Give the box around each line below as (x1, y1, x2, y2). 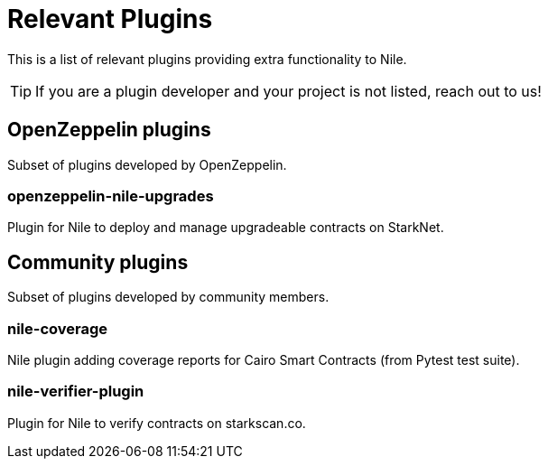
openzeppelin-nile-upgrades (7, 186, 214, 205)
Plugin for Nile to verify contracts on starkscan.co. (7, 415, 306, 431)
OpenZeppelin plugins (7, 118, 211, 142)
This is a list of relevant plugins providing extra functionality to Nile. (7, 51, 407, 67)
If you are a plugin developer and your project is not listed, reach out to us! (35, 81, 542, 100)
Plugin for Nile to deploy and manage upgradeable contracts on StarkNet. (7, 219, 444, 236)
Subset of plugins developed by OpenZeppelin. (7, 156, 287, 172)
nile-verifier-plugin (7, 382, 144, 401)
